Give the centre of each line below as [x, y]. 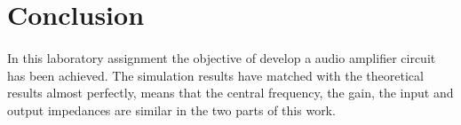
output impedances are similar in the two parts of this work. [171, 109]
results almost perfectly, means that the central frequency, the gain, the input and [230, 93]
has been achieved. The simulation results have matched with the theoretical [215, 75]
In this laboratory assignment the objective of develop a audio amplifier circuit [222, 57]
